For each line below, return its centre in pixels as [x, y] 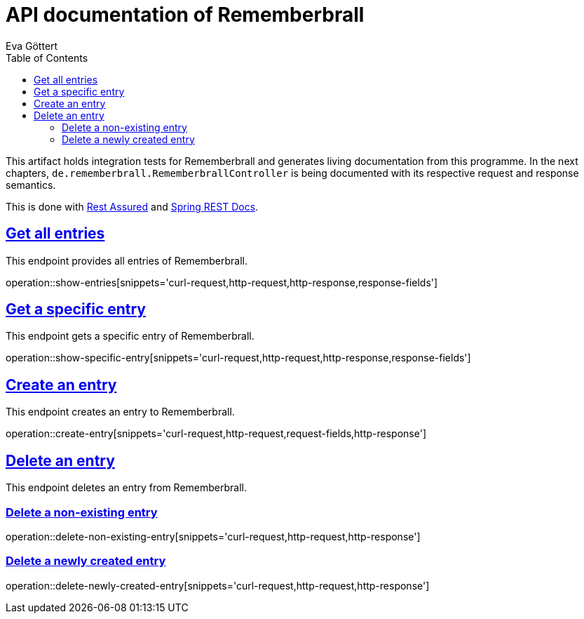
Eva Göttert [32, 46]
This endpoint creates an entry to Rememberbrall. [120, 412]
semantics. [31, 185]
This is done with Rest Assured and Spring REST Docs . [132, 206]
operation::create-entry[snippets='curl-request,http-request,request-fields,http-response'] [216, 434]
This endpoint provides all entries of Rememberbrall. [127, 260]
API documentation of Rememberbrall [185, 15]
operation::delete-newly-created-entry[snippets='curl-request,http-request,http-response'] [218, 585]
